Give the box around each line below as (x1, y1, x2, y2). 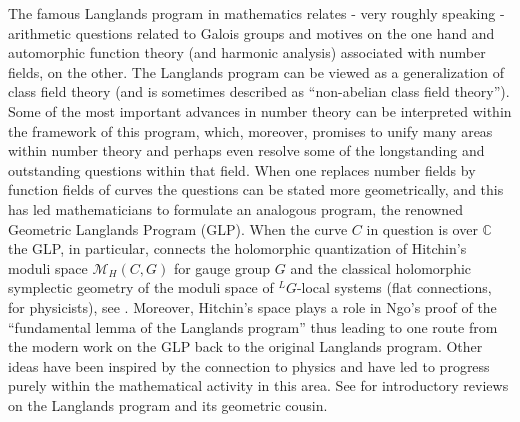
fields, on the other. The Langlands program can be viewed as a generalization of (8, 61, 505, 82)
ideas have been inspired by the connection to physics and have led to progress (8, 355, 490, 376)
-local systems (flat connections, (296, 277, 492, 298)
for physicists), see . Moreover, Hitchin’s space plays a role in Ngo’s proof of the (8, 296, 497, 317)
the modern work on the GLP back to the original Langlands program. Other (8, 336, 483, 357)
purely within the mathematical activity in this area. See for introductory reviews (8, 375, 509, 396)
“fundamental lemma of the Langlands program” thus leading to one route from (8, 316, 498, 337)
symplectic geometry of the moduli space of (8, 277, 274, 298)
